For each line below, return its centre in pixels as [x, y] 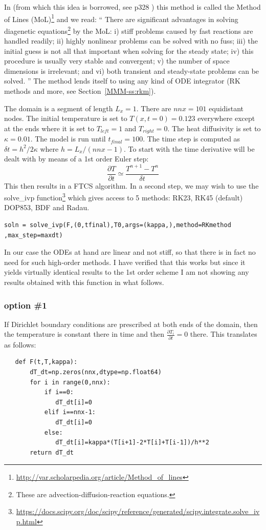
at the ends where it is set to [49, 128]
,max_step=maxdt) [34, 235]
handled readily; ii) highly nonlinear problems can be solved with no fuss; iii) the [131, 41]
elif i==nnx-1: [70, 412]
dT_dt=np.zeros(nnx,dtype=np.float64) [96, 372]
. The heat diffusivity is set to [214, 128]
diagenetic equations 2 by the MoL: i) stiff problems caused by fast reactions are [129, 30]
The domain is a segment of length [59, 108]
